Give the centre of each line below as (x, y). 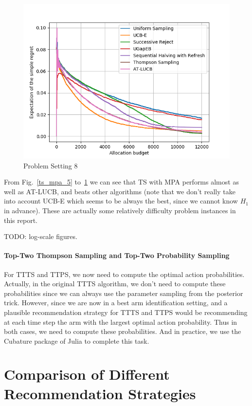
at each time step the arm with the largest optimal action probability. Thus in (121, 322)
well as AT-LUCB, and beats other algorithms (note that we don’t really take (120, 191)
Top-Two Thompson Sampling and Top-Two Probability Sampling (117, 255)
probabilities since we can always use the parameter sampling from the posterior (124, 293)
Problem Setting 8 (51, 165)
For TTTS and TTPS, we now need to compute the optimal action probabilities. (124, 274)
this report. (21, 220)
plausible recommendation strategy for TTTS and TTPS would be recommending (126, 312)
